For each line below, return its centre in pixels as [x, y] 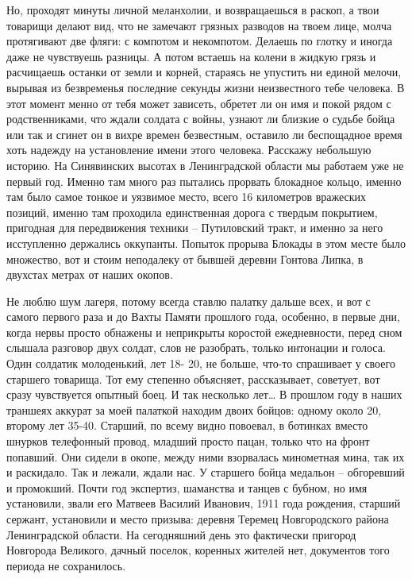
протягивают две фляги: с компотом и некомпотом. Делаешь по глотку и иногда [200, 41]
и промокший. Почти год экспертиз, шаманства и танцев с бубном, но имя [187, 487]
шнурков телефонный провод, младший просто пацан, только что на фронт [188, 441]
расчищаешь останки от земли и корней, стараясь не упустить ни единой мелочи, [204, 72]
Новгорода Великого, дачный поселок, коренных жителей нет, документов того [198, 550]
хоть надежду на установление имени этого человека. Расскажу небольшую [189, 150]
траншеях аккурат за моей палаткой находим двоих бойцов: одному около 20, [194, 409]
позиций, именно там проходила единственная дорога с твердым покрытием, [192, 212]
